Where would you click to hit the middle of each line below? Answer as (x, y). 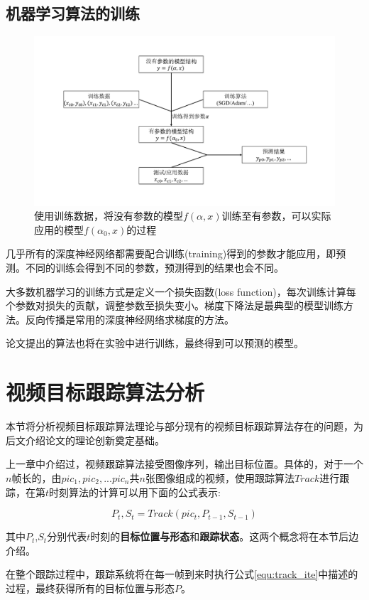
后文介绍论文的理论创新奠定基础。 (85, 440)
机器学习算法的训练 (73, 13)
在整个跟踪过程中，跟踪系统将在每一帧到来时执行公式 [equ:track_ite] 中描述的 (182, 574)
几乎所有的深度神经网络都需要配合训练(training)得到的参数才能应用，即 (171, 253)
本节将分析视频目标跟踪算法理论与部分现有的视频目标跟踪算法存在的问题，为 (184, 426)
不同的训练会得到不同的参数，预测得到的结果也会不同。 (154, 268)
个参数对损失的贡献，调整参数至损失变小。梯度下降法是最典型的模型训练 (175, 305)
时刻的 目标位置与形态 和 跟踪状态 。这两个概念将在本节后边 (225, 536)
